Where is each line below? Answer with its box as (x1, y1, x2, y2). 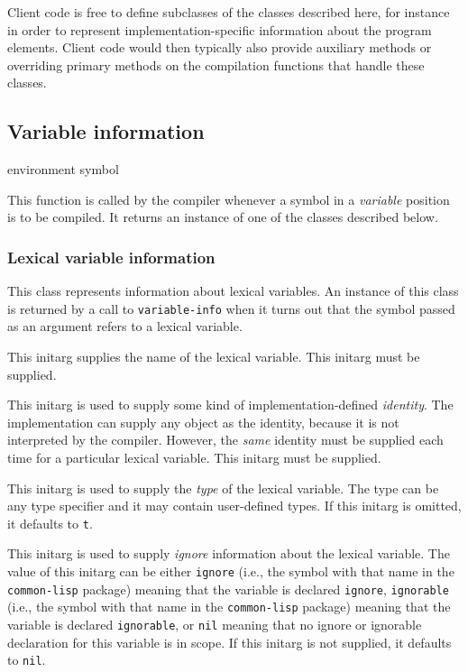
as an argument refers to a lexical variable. (7, 317, 243, 336)
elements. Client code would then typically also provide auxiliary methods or (7, 38, 432, 57)
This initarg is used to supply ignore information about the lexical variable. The (7, 544, 450, 563)
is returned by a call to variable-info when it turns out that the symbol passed (7, 299, 455, 318)
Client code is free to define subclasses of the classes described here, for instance (7, 3, 450, 21)
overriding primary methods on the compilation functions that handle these (7, 55, 425, 74)
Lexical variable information (7, 245, 216, 268)
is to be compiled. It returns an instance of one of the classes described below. (7, 207, 438, 226)
